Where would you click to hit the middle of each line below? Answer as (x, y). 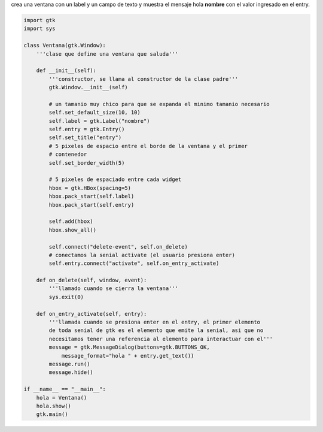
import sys (39, 29)
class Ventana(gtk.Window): (65, 46)
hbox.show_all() (73, 230)
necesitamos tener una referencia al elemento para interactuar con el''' (161, 339)
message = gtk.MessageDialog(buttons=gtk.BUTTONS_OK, (129, 347)
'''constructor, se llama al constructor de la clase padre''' (144, 79)
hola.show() (54, 406)
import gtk (39, 20)
